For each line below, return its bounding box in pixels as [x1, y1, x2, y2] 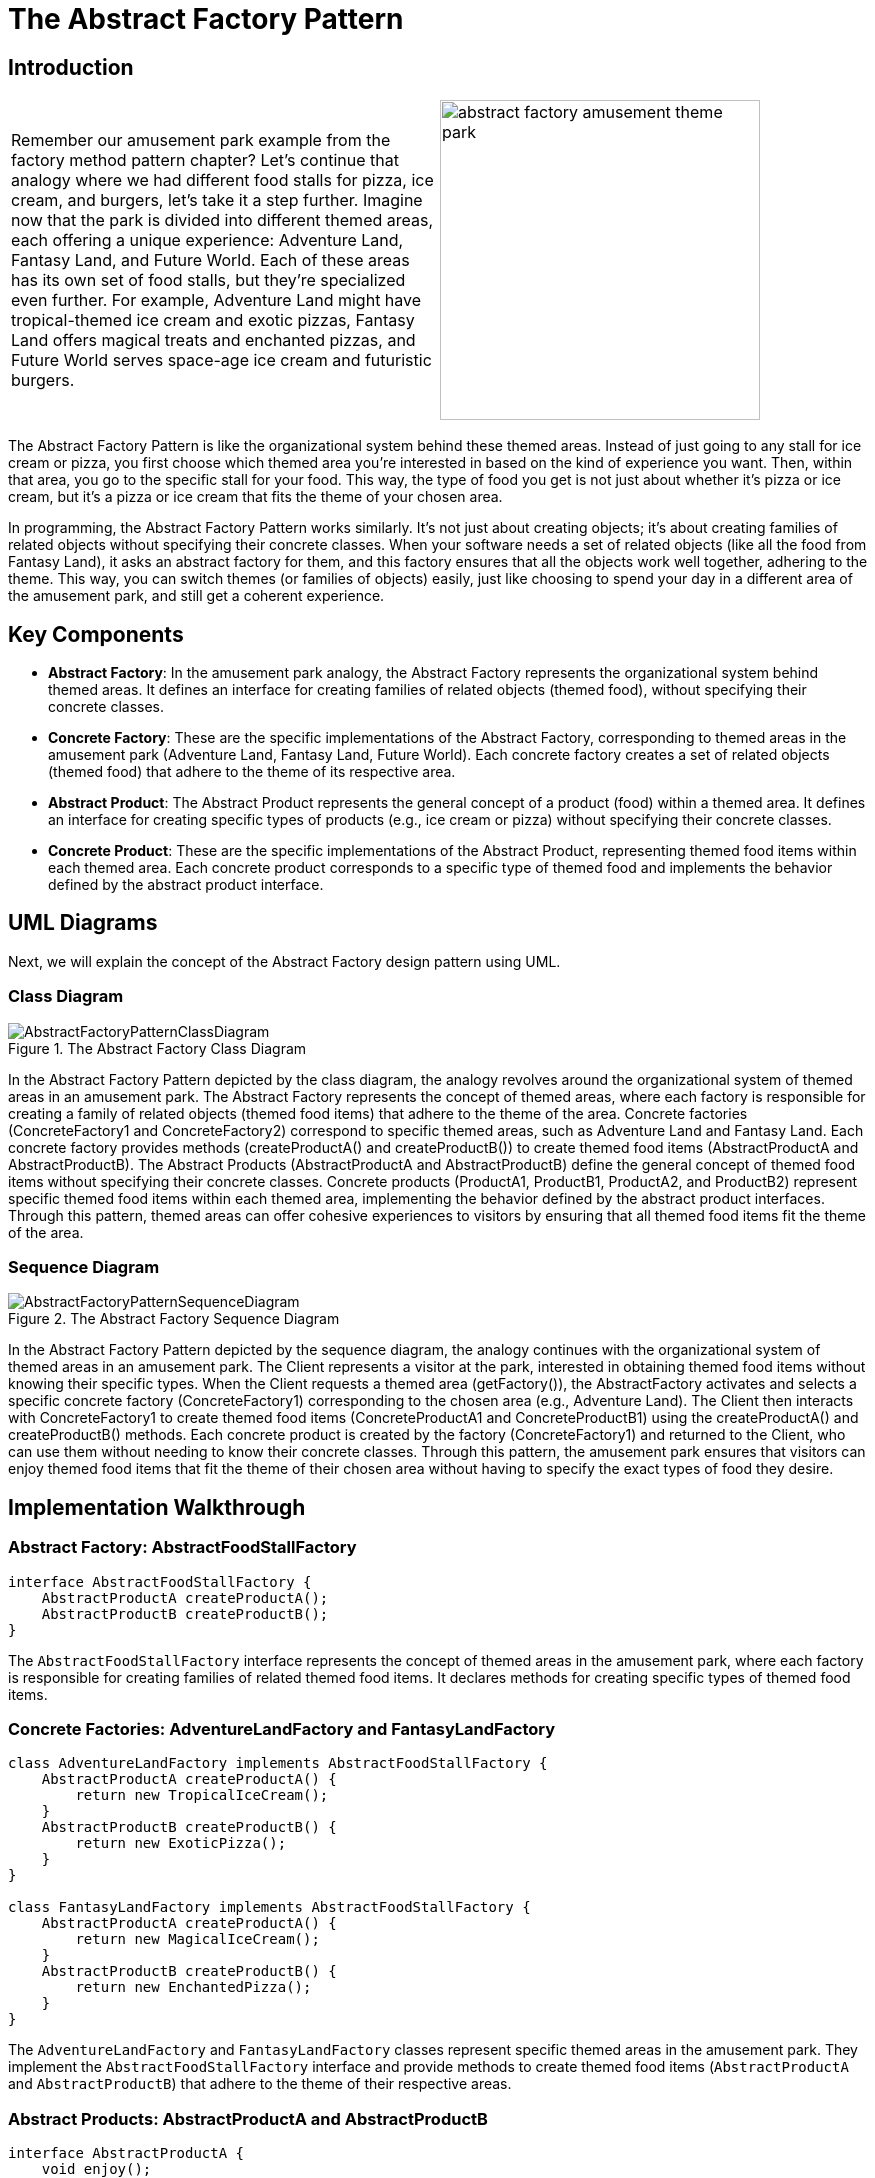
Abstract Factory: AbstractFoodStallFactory [8, 1537, 357, 1558]
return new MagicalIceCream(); [75, 1931, 320, 1948]
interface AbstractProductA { [8, 2145, 245, 2162]
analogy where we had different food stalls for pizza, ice [11, 170, 434, 191]
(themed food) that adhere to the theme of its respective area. [48, 763, 456, 781]
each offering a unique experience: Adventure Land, [11, 230, 404, 251]
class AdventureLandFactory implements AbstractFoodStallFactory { [8, 1755, 548, 1772]
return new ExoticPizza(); [75, 1835, 287, 1852]
